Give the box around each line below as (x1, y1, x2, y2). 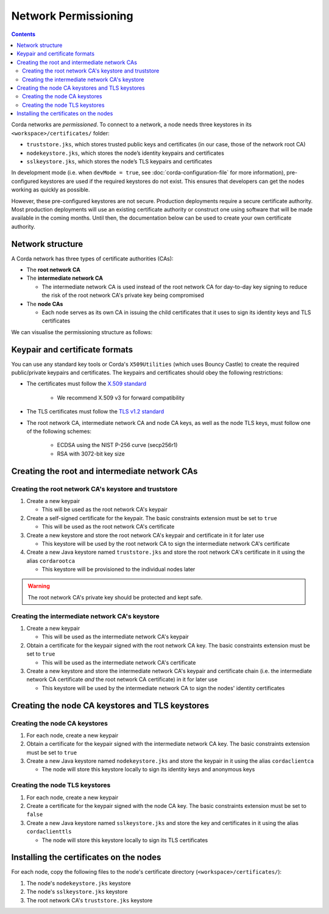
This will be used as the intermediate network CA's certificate (41, 659, 196, 666)
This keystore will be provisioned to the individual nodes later (41, 566, 196, 573)
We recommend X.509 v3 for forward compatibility (57, 394, 185, 401)
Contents (11, 30, 36, 38)
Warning (27, 582, 50, 590)
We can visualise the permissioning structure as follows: (11, 328, 152, 335)
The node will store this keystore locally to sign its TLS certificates (41, 836, 208, 844)
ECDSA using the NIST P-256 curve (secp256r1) (57, 441, 178, 449)
